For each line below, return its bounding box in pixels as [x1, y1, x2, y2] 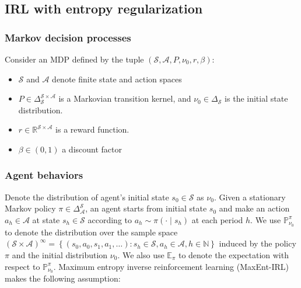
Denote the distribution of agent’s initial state [5, 190, 169, 203]
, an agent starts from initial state [85, 202, 207, 214]
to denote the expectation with [178, 249, 289, 261]
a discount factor [62, 143, 122, 155]
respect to [5, 260, 40, 272]
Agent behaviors [5, 168, 83, 182]
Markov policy [5, 202, 56, 214]
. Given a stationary [213, 190, 286, 203]
